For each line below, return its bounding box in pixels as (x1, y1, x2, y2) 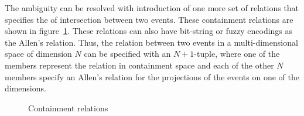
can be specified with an (84, 47, 171, 60)
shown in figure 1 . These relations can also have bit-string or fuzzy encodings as (5, 25, 293, 37)
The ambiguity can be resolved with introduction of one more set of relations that (5, 2, 299, 13)
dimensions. (5, 82, 46, 94)
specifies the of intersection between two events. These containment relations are (5, 13, 293, 25)
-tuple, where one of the (194, 47, 280, 60)
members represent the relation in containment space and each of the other (5, 59, 274, 71)
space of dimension (5, 47, 72, 60)
